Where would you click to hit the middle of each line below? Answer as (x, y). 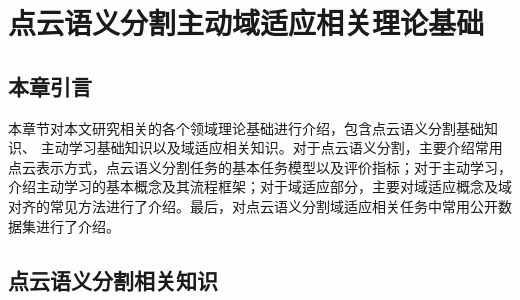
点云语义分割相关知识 (113, 279)
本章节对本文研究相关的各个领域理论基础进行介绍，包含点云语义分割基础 (246, 127)
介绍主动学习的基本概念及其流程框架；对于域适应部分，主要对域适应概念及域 (260, 186)
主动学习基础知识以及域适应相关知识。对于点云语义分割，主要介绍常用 (271, 147)
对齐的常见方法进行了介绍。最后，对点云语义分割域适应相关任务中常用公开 (253, 205)
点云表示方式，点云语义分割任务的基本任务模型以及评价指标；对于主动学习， (260, 166)
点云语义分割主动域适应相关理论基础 (246, 22)
